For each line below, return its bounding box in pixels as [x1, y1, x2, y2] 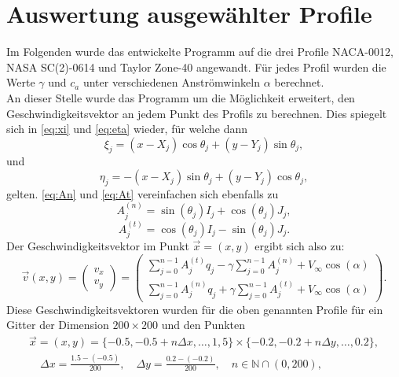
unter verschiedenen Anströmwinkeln [82, 74, 260, 91]
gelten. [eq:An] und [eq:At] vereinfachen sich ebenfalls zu [6, 185, 279, 201]
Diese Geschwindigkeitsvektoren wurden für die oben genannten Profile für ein [6, 301, 383, 317]
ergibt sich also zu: [254, 237, 345, 253]
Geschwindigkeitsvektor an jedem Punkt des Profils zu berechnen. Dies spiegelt [6, 105, 387, 121]
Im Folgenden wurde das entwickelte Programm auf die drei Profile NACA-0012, [6, 43, 394, 60]
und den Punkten [161, 316, 246, 333]
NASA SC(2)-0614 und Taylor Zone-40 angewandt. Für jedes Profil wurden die [6, 58, 386, 75]
